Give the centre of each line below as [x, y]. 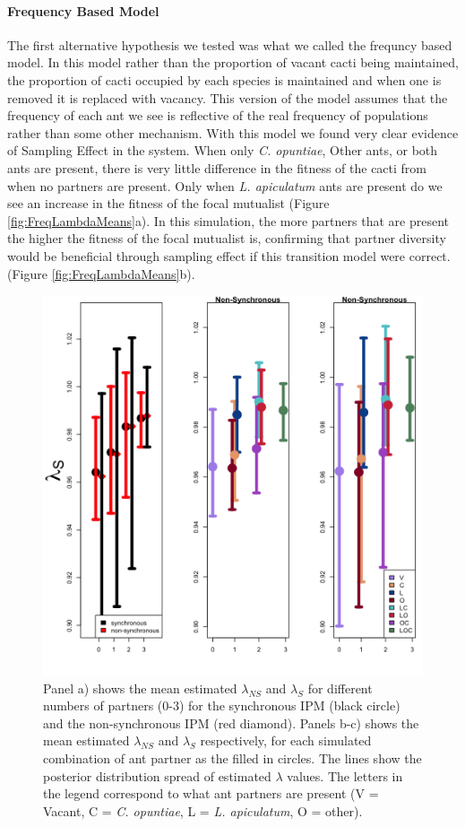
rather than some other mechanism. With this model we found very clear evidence [233, 132]
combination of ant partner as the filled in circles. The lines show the [232, 758]
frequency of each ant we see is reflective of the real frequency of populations [218, 115]
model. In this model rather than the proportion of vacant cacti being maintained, [233, 62]
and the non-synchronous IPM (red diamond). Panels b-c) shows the [231, 723]
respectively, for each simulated [286, 740]
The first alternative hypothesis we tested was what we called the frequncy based [230, 44]
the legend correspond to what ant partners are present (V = [211, 793]
